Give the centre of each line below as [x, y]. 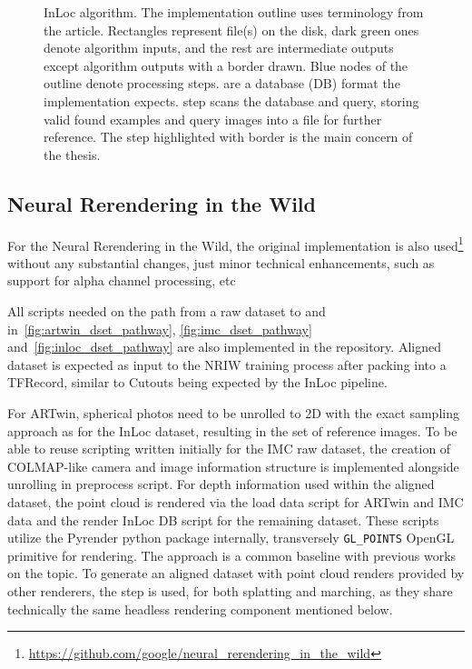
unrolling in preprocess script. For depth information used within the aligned [221, 484]
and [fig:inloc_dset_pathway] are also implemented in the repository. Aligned [224, 347]
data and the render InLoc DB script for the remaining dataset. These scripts [223, 519]
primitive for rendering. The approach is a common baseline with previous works [232, 555]
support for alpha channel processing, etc [122, 280]
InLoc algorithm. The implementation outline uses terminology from [234, 12]
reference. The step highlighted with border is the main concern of [228, 137]
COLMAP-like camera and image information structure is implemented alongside [233, 466]
